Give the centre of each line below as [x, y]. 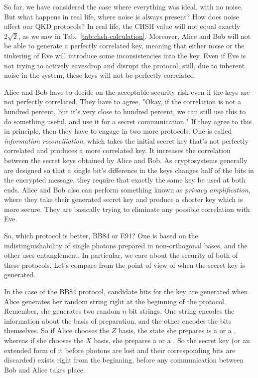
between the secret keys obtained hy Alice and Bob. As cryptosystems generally [126, 160]
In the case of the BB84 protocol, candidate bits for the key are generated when [126, 291]
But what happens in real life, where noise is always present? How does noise [122, 16]
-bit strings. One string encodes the [181, 311]
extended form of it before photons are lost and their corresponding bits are [120, 350]
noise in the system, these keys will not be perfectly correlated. [100, 75]
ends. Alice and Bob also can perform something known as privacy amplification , [127, 189]
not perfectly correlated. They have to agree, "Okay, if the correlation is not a [123, 101]
